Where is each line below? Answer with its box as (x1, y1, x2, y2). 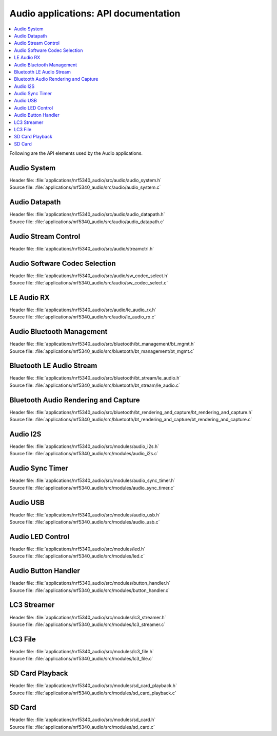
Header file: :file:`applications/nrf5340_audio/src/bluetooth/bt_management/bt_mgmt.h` (9, 341, 195, 347)
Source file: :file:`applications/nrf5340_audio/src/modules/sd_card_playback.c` (9, 690, 176, 696)
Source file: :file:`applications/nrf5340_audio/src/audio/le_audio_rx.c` (9, 314, 156, 320)
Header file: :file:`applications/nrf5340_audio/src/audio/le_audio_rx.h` (9, 307, 156, 313)
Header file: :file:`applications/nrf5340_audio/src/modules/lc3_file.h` (9, 648, 154, 654)
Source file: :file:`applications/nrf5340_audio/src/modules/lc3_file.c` (9, 656, 153, 662)
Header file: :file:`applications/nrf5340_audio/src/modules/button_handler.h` (9, 580, 171, 586)
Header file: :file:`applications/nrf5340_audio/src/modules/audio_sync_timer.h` (9, 477, 175, 483)
